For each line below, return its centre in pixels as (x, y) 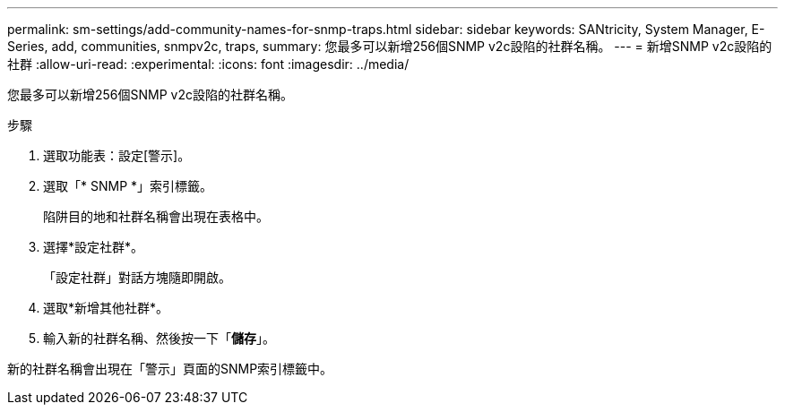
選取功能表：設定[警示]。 (117, 155)
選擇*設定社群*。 (94, 247)
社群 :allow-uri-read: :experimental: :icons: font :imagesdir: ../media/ (208, 64)
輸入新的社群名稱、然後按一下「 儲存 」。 (159, 338)
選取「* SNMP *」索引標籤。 (128, 186)
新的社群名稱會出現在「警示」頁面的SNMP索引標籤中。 (170, 369)
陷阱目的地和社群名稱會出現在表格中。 (156, 216)
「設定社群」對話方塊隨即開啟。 (137, 277)
